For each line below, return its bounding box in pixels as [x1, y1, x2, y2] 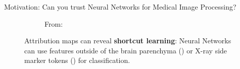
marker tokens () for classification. [24, 55, 130, 65]
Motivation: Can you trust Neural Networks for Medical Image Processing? [4, 2, 236, 12]
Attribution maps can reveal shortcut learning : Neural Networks [24, 35, 231, 46]
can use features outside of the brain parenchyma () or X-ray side [24, 45, 227, 55]
